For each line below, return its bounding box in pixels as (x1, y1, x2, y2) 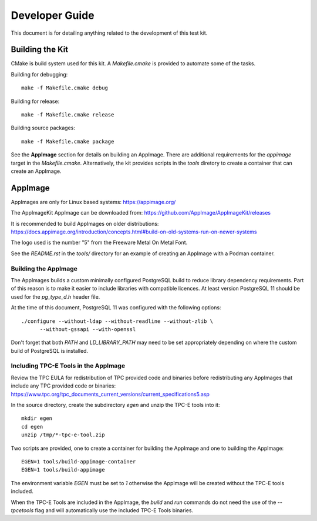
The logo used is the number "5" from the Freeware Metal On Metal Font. (11, 239, 188, 246)
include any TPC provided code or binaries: (11, 382, 116, 389)
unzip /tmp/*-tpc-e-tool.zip (21, 432, 105, 438)
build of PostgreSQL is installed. (11, 347, 88, 354)
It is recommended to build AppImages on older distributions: (11, 220, 159, 227)
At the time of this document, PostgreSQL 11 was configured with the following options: (11, 304, 221, 311)
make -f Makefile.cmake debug (21, 85, 109, 91)
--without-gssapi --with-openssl (39, 326, 136, 332)
